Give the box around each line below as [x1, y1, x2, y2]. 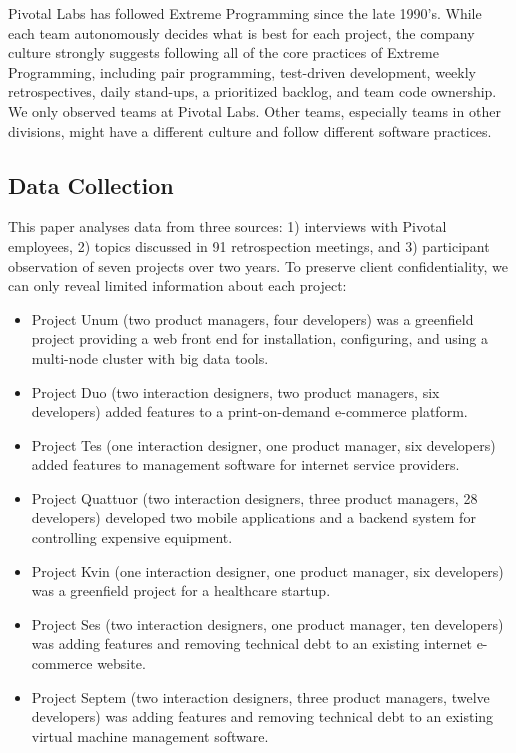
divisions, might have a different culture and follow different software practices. [8, 120, 492, 141]
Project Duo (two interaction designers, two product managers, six [31, 381, 440, 402]
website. [97, 653, 146, 674]
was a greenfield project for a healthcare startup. [31, 580, 331, 601]
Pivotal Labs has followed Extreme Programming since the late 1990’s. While [8, 3, 482, 23]
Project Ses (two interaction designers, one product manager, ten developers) [31, 613, 504, 634]
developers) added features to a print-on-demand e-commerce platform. [31, 401, 468, 422]
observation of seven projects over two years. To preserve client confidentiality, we [8, 255, 508, 276]
